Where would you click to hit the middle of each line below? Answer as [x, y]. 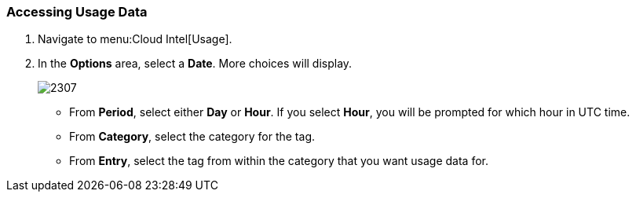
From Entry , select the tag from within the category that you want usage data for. [279, 161]
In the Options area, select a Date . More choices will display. [195, 64]
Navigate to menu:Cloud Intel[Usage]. [135, 39]
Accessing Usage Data [77, 12]
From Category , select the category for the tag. [192, 137]
